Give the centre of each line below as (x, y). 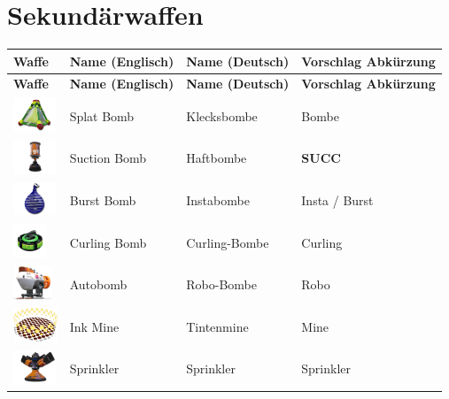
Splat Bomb (102, 115)
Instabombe (218, 199)
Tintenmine (217, 326)
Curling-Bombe (228, 242)
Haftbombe (217, 158)
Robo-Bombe (221, 284)
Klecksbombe (222, 115)
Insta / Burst (337, 199)
